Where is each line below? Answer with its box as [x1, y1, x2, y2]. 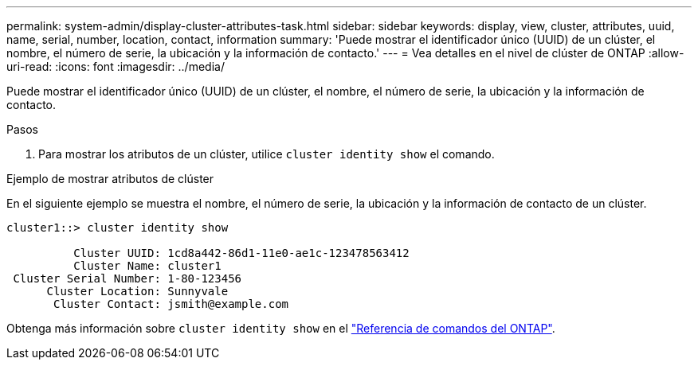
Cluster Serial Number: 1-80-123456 [13, 272, 242, 285]
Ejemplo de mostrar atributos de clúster [6, 172, 214, 185]
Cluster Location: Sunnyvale [46, 285, 229, 298]
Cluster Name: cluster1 [73, 259, 222, 272]
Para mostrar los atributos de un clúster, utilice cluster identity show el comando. [38, 147, 495, 161]
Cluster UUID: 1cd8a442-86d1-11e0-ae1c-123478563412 [73, 247, 410, 259]
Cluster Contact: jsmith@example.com [53, 298, 289, 310]
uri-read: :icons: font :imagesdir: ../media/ [6, 60, 225, 73]
